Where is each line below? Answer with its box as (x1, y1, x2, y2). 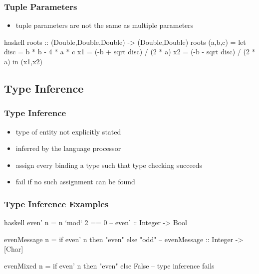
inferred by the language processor (15, 143, 121, 153)
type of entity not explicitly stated (15, 126, 121, 137)
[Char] (4, 244, 23, 254)
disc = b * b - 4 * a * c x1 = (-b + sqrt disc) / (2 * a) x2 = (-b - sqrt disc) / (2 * (4, 46, 256, 57)
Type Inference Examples (4, 197, 109, 210)
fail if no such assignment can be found (15, 176, 135, 187)
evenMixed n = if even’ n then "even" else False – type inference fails (4, 260, 215, 271)
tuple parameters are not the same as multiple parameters (15, 20, 194, 30)
